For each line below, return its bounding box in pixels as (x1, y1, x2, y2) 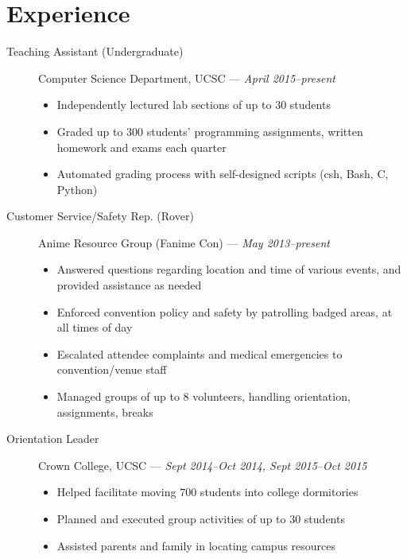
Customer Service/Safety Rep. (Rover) (6, 208, 194, 224)
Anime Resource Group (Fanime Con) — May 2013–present (38, 234, 330, 250)
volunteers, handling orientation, (192, 388, 351, 405)
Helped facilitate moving (56, 483, 176, 500)
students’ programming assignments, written (146, 122, 363, 139)
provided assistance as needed (56, 277, 202, 293)
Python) (56, 181, 98, 197)
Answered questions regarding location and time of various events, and (56, 261, 401, 278)
